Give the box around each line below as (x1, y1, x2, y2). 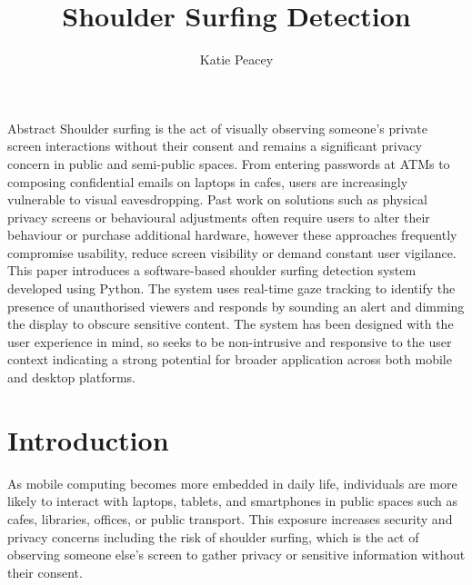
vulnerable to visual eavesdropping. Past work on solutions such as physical (7, 190, 427, 209)
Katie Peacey (199, 50, 274, 69)
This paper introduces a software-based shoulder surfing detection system (7, 261, 417, 280)
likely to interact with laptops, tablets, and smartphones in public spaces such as (7, 491, 457, 511)
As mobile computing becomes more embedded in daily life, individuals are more (7, 473, 457, 492)
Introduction (7, 421, 169, 458)
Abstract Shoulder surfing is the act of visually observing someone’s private (7, 118, 427, 137)
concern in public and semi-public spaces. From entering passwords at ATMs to (7, 154, 450, 173)
